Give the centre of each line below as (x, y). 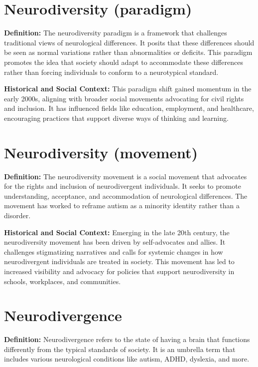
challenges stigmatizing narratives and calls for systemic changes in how (114, 251)
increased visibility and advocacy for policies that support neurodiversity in (119, 271)
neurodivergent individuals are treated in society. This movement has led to (119, 261)
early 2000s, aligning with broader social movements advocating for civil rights (124, 98)
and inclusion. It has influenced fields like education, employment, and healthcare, (129, 108)
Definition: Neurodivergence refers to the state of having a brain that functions (127, 339)
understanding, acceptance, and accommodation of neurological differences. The (126, 195)
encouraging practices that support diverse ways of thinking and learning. (116, 118)
